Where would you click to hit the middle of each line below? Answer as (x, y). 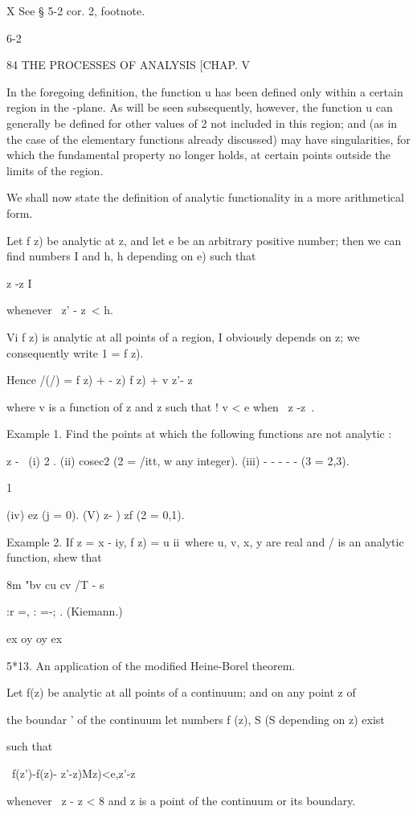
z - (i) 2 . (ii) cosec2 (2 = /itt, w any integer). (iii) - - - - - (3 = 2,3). (178, 460)
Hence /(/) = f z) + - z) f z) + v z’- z (100, 380)
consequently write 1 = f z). (75, 352)
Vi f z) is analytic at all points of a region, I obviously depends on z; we (183, 336)
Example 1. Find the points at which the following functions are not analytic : (199, 434)
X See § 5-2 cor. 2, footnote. (76, 10)
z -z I (19, 282)
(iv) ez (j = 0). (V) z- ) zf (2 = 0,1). (96, 515)
